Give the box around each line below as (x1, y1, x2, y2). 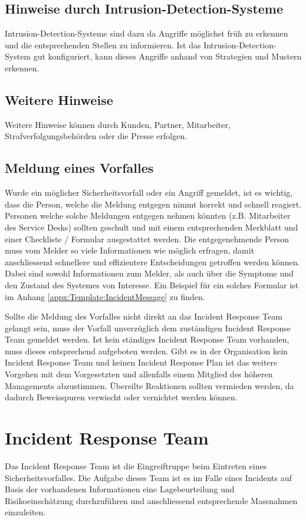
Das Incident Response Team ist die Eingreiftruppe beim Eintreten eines (5, 459, 267, 472)
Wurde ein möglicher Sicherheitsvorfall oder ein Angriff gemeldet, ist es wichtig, (5, 186, 293, 199)
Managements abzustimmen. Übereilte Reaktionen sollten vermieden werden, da (5, 379, 294, 391)
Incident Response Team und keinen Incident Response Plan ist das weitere (5, 356, 278, 368)
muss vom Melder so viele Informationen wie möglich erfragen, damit (5, 244, 255, 256)
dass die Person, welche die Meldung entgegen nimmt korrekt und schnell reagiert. (5, 198, 302, 210)
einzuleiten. (5, 506, 46, 518)
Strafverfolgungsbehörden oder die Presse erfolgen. (5, 130, 187, 142)
